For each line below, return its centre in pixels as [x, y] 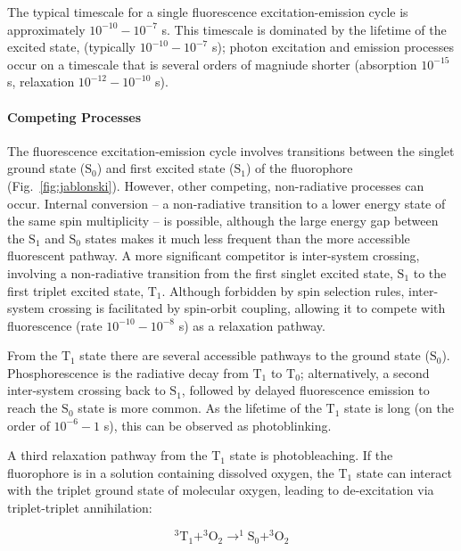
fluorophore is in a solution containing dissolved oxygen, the [171, 472]
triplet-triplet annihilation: [80, 508]
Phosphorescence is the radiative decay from [128, 372]
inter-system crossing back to [86, 390]
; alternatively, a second [365, 372]
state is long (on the [399, 408]
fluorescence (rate [55, 325]
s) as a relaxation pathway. [252, 325]
